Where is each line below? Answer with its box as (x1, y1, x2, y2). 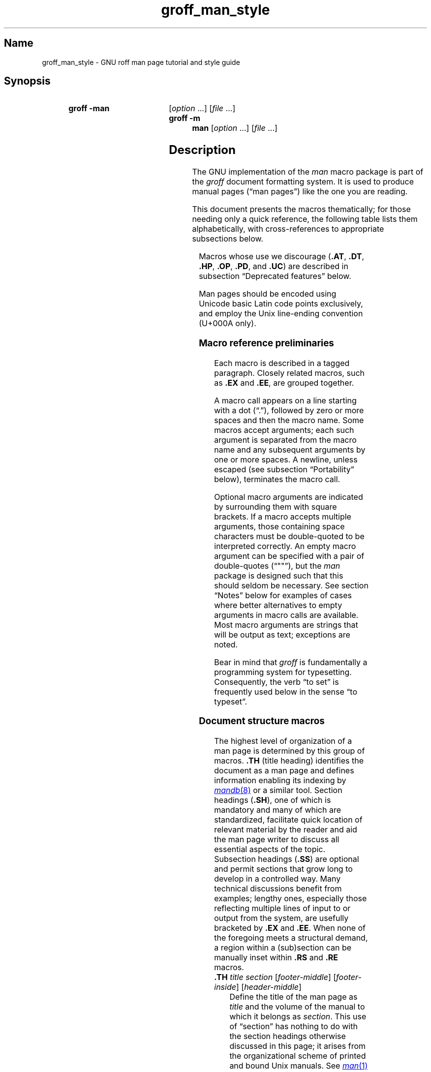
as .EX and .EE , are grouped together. (214, 377, 354, 388)
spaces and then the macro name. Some (214, 415, 364, 425)
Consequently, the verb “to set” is (214, 676, 339, 687)
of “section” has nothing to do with (229, 1021, 358, 1032)
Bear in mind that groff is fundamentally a (214, 657, 368, 667)
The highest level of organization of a (214, 736, 352, 746)
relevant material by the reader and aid (214, 825, 357, 835)
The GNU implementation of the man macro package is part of (192, 167, 424, 177)
